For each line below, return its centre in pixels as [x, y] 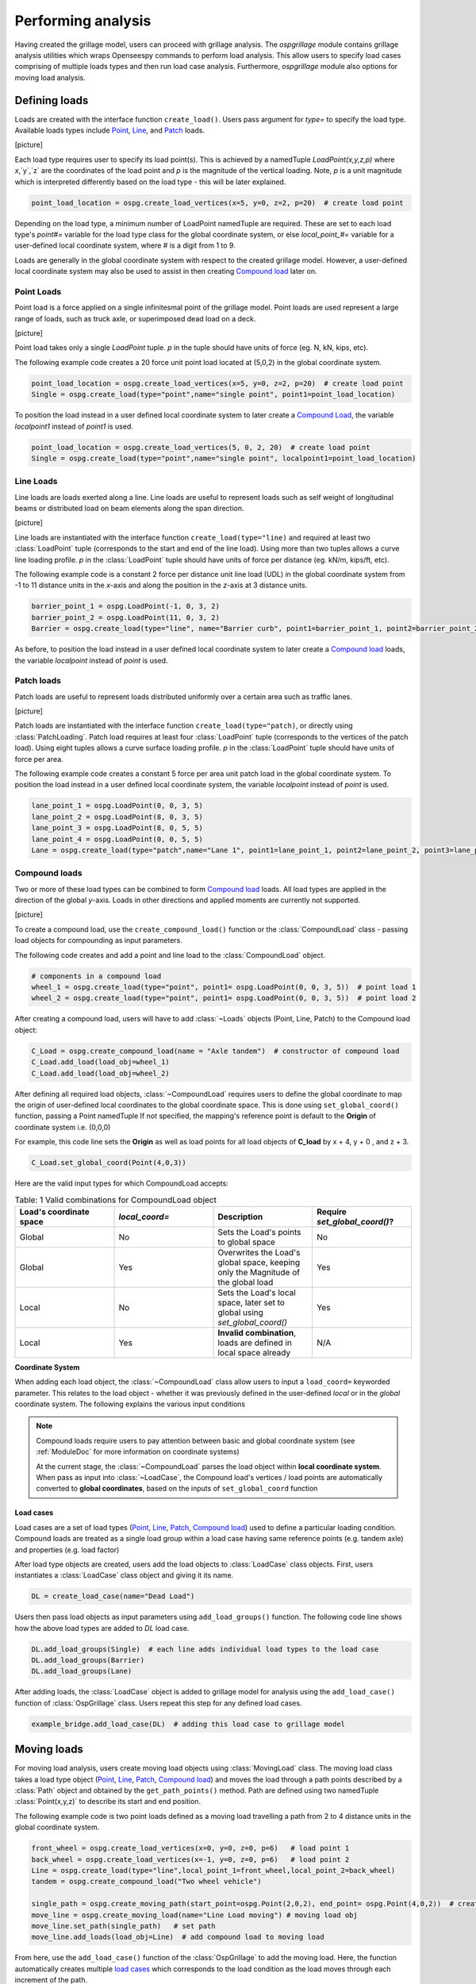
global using [240, 1312]
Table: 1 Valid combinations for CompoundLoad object [116, 1200]
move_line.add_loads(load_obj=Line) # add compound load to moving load [178, 1937]
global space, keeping [259, 1262]
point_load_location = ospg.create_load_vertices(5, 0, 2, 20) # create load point [201, 447]
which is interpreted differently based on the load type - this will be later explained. [150, 182]
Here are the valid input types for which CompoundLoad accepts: [122, 1183]
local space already [254, 1352]
